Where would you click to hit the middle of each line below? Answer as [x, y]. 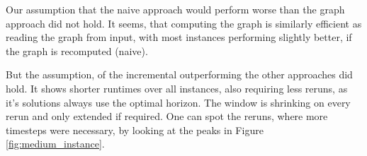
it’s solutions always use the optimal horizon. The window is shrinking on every [178, 102]
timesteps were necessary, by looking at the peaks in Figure [135, 130]
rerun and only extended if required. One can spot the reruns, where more [167, 116]
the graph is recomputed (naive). [77, 50]
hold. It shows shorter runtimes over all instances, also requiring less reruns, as [177, 88]
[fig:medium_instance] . [55, 144]
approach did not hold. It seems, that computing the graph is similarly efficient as [184, 23]
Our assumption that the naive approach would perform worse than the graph [175, 9]
